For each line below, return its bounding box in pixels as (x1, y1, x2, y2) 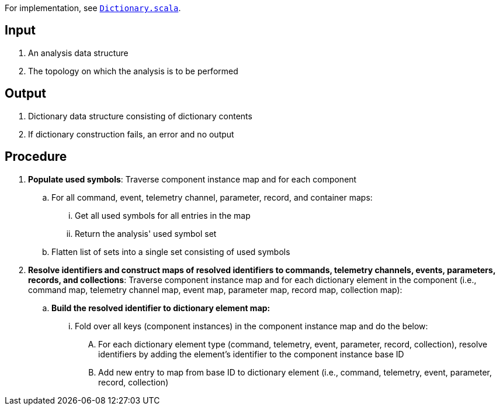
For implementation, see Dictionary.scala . (5, 3, 181, 13)
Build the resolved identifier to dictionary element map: (51, 302, 270, 313)
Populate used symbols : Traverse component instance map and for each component (28, 174, 357, 184)
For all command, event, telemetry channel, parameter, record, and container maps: (51, 192, 373, 202)
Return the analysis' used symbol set (75, 228, 217, 239)
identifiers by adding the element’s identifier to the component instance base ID (98, 349, 404, 359)
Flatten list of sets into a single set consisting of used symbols (51, 246, 290, 257)
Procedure (5, 149, 67, 164)
